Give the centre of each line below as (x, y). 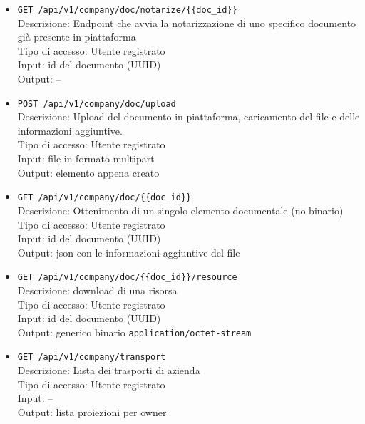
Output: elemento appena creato (88, 172)
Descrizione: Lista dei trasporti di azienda (109, 370)
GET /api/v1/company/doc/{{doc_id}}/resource (127, 278)
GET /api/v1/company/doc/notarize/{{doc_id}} (127, 10)
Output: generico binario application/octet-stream (134, 332)
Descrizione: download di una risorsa (97, 290)
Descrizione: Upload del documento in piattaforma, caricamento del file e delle (189, 117)
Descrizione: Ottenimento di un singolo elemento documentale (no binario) (180, 210)
